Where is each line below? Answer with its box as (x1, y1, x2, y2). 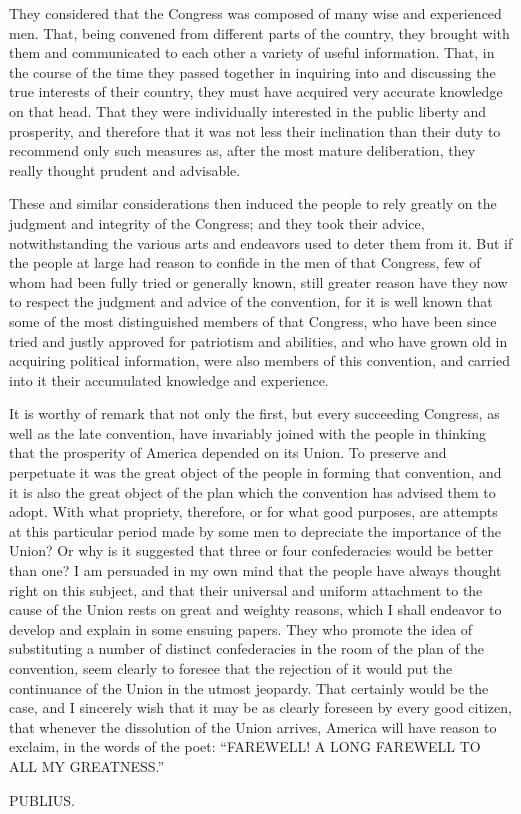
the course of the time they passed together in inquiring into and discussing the (9, 61, 496, 82)
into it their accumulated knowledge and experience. (9, 369, 329, 390)
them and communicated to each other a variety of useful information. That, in (9, 42, 495, 63)
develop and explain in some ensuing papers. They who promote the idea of (9, 618, 473, 639)
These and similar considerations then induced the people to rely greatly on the (9, 193, 497, 214)
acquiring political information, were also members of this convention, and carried (9, 350, 510, 371)
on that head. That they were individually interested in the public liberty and (9, 100, 487, 121)
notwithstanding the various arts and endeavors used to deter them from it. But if (9, 232, 513, 253)
